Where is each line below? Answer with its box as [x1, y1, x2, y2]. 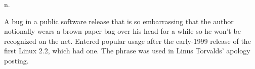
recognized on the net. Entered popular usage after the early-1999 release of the [4, 35, 251, 46]
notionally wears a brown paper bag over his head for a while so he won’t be [4, 26, 241, 36]
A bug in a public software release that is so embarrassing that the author [4, 16, 234, 26]
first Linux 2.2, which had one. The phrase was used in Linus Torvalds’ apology [4, 45, 250, 56]
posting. [4, 55, 29, 65]
